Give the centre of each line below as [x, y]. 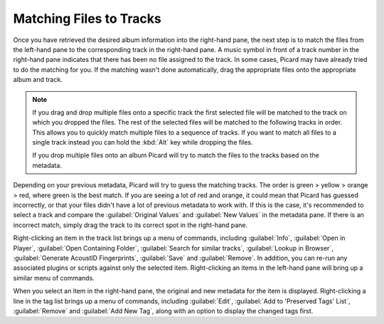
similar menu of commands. [54, 278]
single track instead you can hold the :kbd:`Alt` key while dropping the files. [143, 142]
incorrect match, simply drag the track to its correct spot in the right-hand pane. [130, 225]
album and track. [38, 80]
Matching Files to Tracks [87, 19]
